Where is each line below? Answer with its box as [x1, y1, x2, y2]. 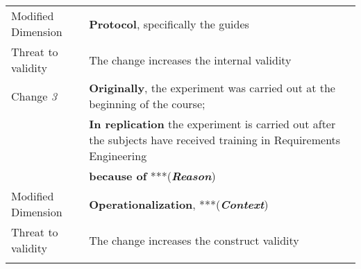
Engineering [89, 148, 147, 164]
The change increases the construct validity [89, 232, 299, 248]
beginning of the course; [89, 96, 205, 112]
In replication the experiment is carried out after [89, 116, 336, 132]
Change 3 [11, 87, 57, 104]
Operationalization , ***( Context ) [89, 196, 269, 212]
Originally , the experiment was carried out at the [89, 80, 335, 96]
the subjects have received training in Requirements [89, 132, 341, 148]
